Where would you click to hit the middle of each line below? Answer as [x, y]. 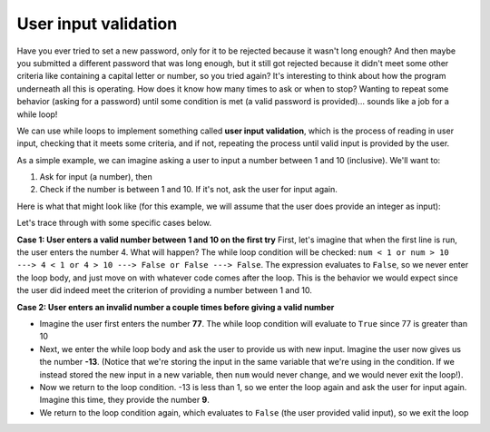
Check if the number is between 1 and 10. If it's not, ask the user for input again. [188, 190]
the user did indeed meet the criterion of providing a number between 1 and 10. [164, 290]
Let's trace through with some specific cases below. [114, 223]
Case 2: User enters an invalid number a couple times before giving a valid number [176, 307]
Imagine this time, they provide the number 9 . [125, 400]
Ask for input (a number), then [96, 177]
